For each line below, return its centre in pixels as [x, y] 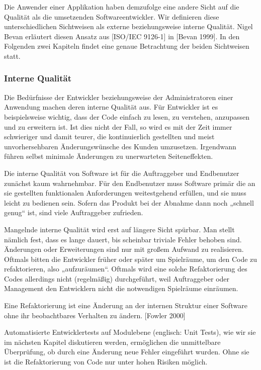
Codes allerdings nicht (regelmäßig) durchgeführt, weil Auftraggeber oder [117, 278]
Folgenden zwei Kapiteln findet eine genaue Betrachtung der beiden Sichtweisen [127, 46]
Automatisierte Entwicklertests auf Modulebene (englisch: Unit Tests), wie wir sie [130, 332]
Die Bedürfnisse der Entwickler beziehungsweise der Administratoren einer [119, 97]
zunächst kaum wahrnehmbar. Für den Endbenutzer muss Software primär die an [130, 183]
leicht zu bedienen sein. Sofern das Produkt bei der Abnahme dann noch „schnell [129, 202]
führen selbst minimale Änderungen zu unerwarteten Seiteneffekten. [109, 156]
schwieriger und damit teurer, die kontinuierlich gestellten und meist [109, 136]
